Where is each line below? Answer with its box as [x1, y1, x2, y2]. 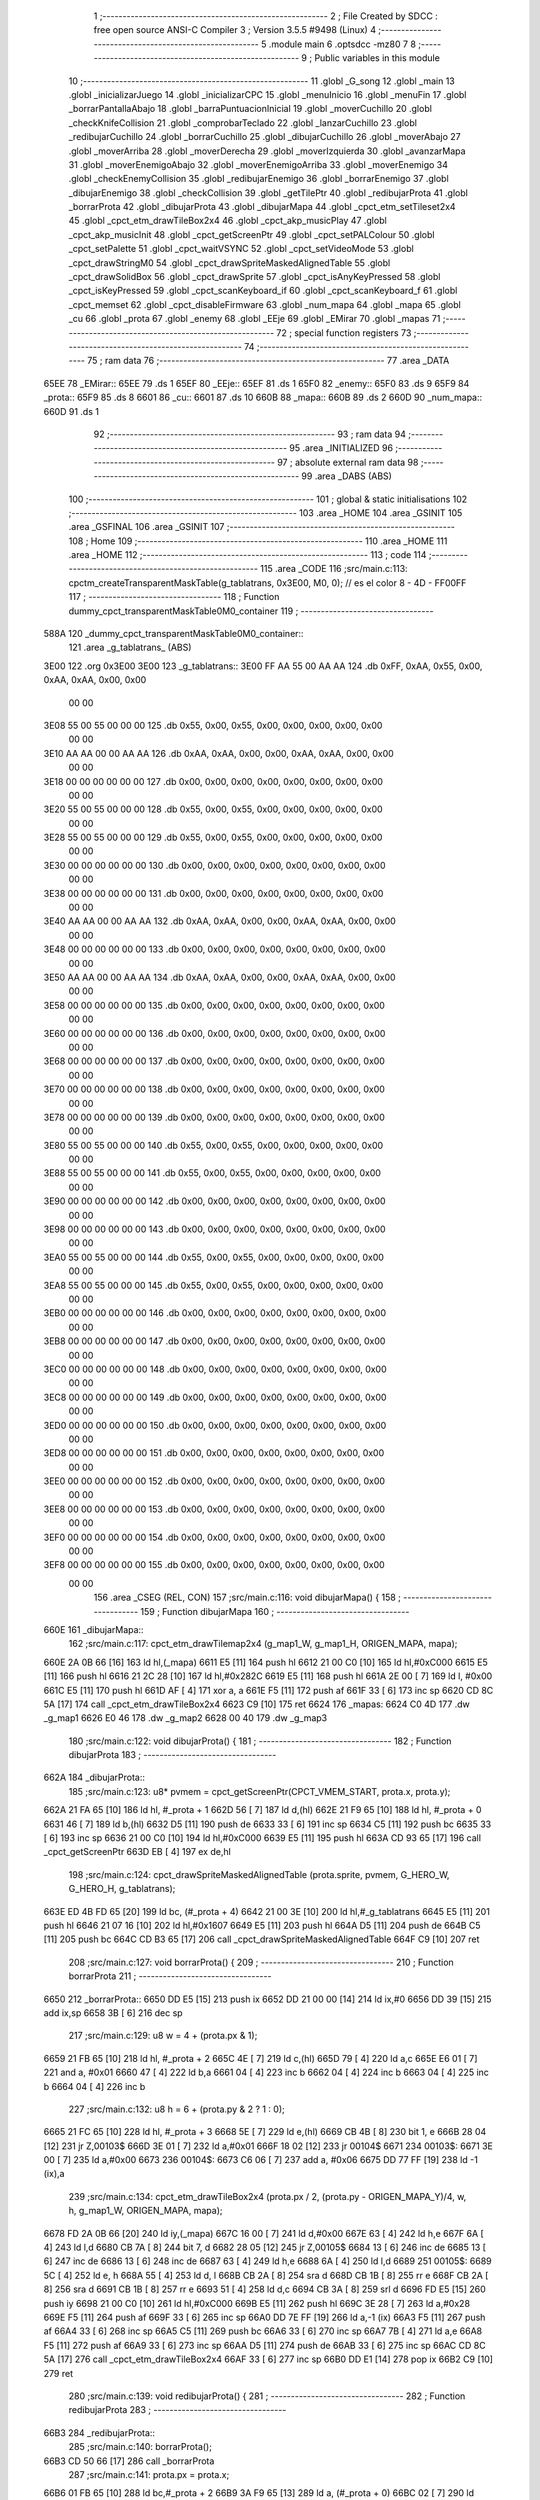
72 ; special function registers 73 [276, 326, 412, 339]
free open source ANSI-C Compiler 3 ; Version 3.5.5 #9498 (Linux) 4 [93, 24, 377, 36]
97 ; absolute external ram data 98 [276, 456, 419, 468]
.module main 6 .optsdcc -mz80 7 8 [268, 38, 417, 50]
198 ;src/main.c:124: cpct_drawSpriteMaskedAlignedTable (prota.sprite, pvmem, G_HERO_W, [68, 1868, 450, 1880]
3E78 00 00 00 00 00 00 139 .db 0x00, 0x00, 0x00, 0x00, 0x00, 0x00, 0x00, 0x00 [43, 1111, 385, 1123]
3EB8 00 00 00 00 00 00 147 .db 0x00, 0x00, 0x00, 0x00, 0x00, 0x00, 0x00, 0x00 [43, 1335, 386, 1347]
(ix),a [43, 2168, 65, 2180]
